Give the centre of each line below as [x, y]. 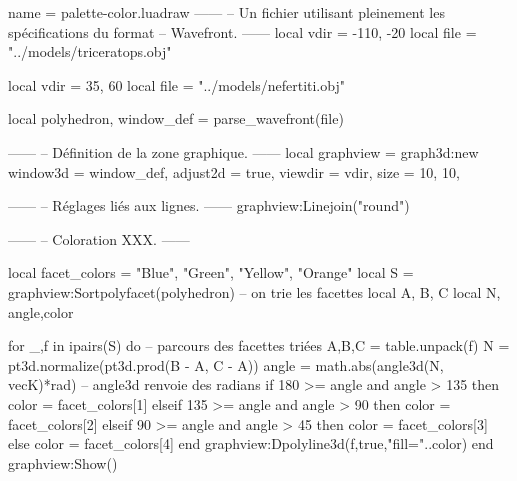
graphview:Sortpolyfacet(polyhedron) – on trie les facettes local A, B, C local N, [254, 291]
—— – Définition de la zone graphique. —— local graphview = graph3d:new [243, 151]
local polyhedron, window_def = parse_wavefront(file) [176, 118]
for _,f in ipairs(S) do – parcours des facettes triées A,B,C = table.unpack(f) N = [259, 345]
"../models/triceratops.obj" [90, 51]
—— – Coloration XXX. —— [99, 238]
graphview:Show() [63, 462]
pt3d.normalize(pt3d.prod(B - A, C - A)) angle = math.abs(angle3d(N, [226, 364]
